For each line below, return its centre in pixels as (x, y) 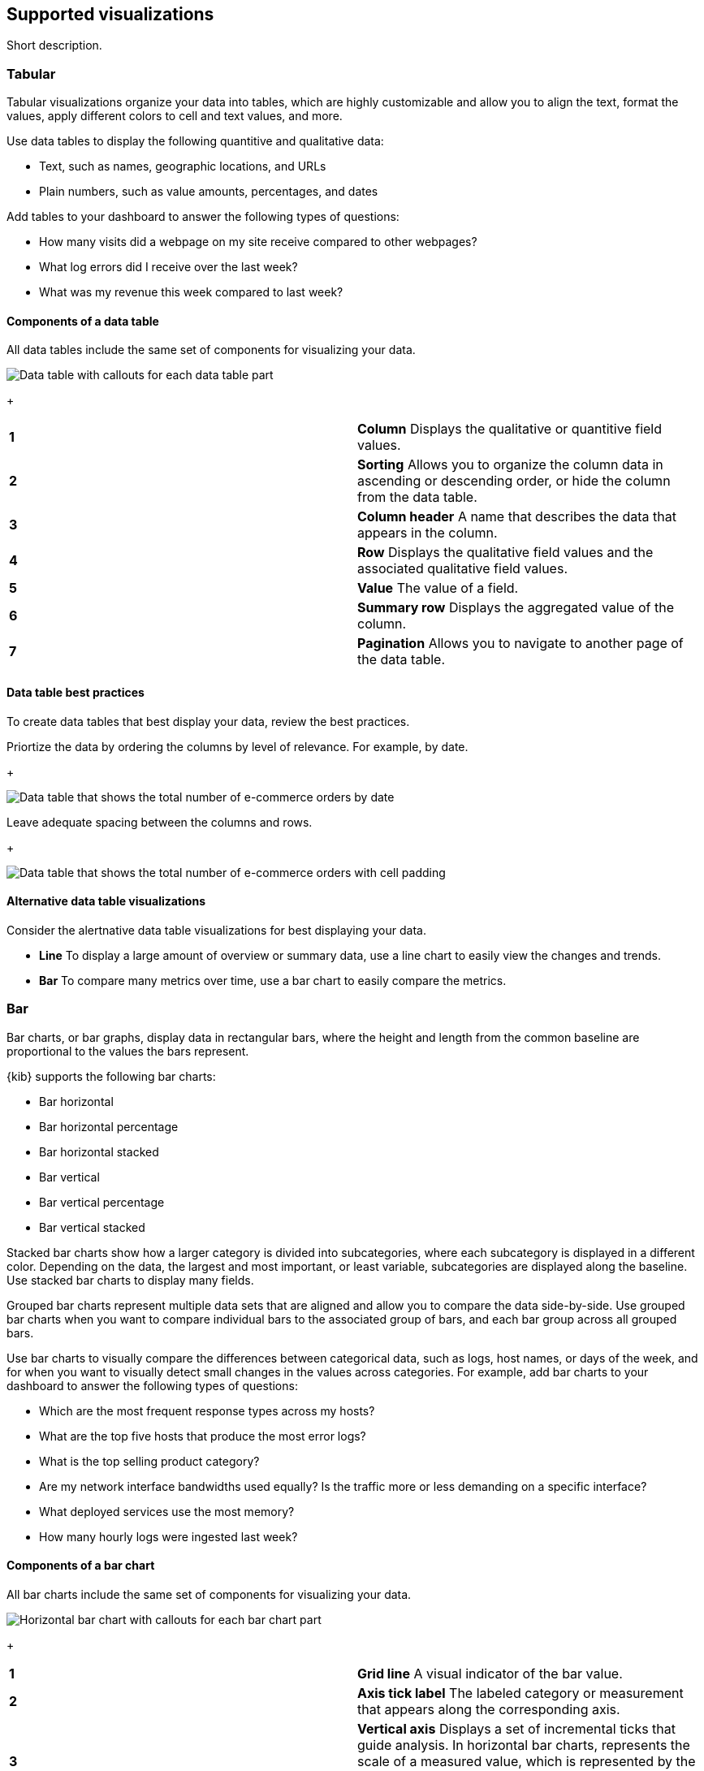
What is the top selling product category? (149, 1461)
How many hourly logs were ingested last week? (168, 1536)
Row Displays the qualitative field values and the (505, 553)
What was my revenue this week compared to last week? (191, 292)
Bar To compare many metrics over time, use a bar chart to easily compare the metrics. (273, 980)
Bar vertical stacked (92, 1227)
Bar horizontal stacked (99, 1151)
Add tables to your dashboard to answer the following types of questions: (203, 217)
